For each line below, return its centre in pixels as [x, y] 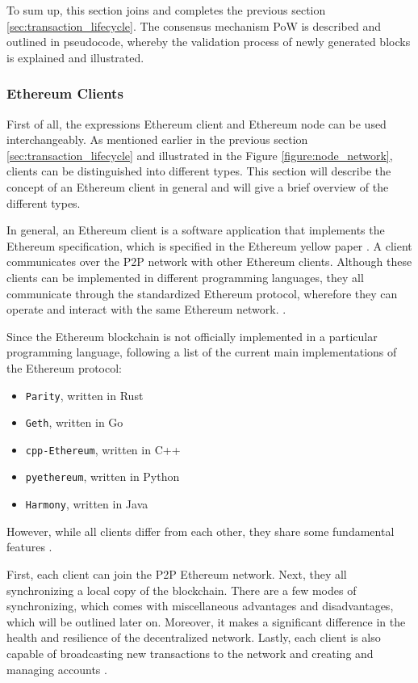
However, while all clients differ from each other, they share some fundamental [201, 531]
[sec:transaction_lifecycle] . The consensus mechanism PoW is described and [194, 25]
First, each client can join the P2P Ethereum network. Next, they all [177, 573]
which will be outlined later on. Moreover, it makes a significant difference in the [206, 621]
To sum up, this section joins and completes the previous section [166, 10]
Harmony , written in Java [87, 504]
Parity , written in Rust [84, 395]
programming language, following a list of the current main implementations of [202, 352]
